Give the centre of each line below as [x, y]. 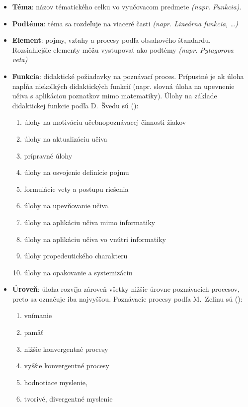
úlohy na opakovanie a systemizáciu [78, 272]
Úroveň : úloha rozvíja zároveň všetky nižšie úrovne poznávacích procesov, [126, 289]
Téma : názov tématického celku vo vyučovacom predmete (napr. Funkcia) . [127, 6]
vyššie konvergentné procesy [67, 366]
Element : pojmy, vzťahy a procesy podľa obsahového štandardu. [111, 40]
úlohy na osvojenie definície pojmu [77, 172]
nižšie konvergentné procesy [66, 349]
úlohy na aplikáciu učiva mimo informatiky [89, 222]
